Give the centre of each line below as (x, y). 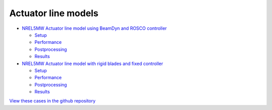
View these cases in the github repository (52, 101)
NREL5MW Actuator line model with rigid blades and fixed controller (92, 64)
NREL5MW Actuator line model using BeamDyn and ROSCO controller (94, 28)
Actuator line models (54, 13)
